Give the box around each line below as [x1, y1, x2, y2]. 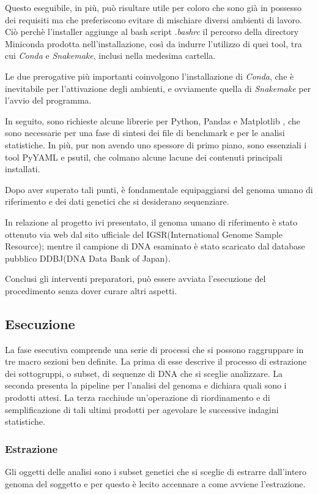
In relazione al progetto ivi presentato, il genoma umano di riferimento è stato [5, 215, 298, 228]
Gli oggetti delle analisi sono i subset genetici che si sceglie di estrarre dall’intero [5, 465, 307, 478]
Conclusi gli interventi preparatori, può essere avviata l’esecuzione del [5, 272, 266, 285]
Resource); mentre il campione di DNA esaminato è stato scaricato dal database [5, 240, 305, 253]
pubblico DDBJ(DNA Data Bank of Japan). [5, 251, 171, 264]
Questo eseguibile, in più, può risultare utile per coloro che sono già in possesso [5, 1, 301, 13]
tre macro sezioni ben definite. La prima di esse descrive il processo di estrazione [5, 355, 307, 368]
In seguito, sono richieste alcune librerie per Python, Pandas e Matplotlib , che [5, 114, 300, 127]
